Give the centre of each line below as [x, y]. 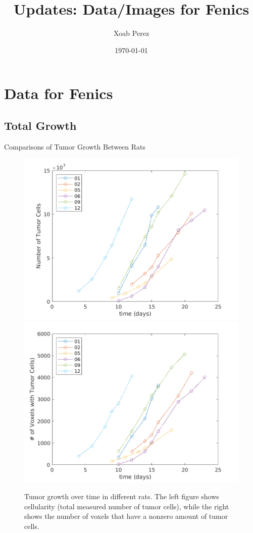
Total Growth [40, 125]
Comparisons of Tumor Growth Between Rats [75, 146]
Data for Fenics [59, 93]
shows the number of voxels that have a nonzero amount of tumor [126, 516]
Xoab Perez [131, 33]
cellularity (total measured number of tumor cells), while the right [127, 506]
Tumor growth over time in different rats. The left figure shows [122, 496]
